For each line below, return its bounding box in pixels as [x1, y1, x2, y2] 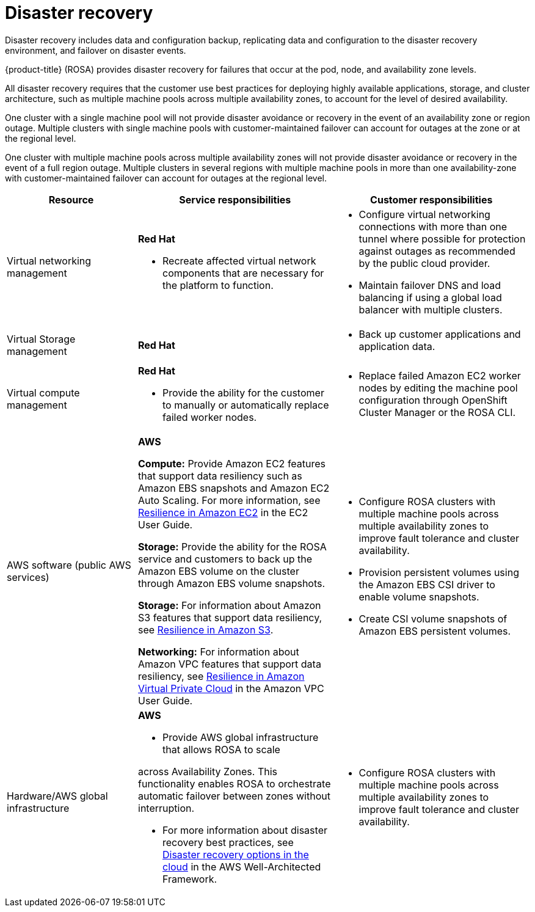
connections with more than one [358, 220, 508, 233]
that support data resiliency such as [138, 469, 302, 482]
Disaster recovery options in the [162, 848, 309, 861]
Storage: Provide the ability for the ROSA [138, 540, 327, 553]
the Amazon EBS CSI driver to [358, 578, 495, 591]
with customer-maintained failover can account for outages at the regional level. [5, 172, 327, 183]
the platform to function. [162, 279, 274, 291]
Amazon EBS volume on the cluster [138, 564, 299, 577]
